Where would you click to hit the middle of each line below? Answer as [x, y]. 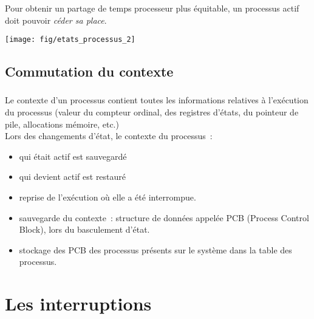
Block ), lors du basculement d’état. [84, 229]
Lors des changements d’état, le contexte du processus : [109, 136]
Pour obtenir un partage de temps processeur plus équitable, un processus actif [152, 8]
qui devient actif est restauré [73, 177]
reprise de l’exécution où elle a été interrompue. [108, 197]
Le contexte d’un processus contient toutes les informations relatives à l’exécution [157, 100]
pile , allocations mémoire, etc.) [62, 124]
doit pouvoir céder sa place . [56, 20]
